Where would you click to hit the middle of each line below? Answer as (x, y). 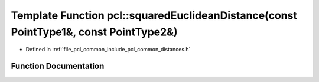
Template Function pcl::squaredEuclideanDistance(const (154, 15)
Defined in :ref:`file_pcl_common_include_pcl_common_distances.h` (108, 50)
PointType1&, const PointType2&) (94, 32)
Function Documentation (58, 66)
